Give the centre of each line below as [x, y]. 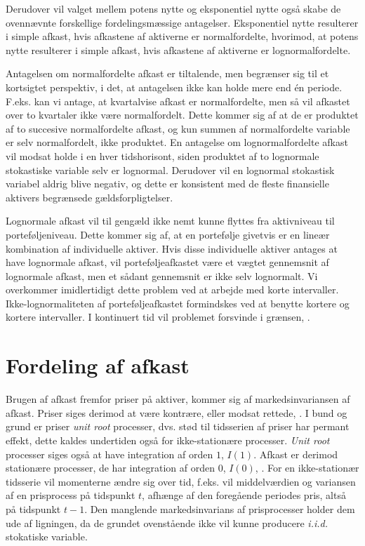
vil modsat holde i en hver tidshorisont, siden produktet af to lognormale [162, 155]
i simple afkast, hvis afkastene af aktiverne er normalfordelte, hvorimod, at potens [182, 36]
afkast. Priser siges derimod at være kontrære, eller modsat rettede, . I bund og [177, 412]
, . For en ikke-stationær [307, 468]
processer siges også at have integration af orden [109, 454]
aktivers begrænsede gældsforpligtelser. [89, 197]
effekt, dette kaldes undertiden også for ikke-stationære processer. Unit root [168, 440]
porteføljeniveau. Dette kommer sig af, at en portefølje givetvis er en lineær [168, 234]
